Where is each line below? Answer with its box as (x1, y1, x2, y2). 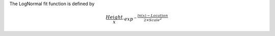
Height (105, 14, 123, 20)
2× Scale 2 (143, 17, 162, 23)
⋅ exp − (122, 15, 137, 22)
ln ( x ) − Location (137, 13, 168, 18)
